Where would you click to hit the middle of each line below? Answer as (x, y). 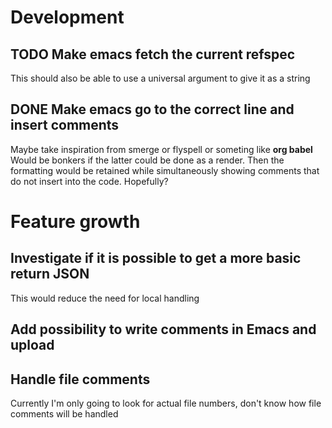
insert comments (65, 125)
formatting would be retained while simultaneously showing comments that (165, 170)
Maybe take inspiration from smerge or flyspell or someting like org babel (161, 149)
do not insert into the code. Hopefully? (89, 181)
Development (67, 17)
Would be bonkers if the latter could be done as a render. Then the (147, 160)
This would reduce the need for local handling (105, 298)
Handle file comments (80, 379)
